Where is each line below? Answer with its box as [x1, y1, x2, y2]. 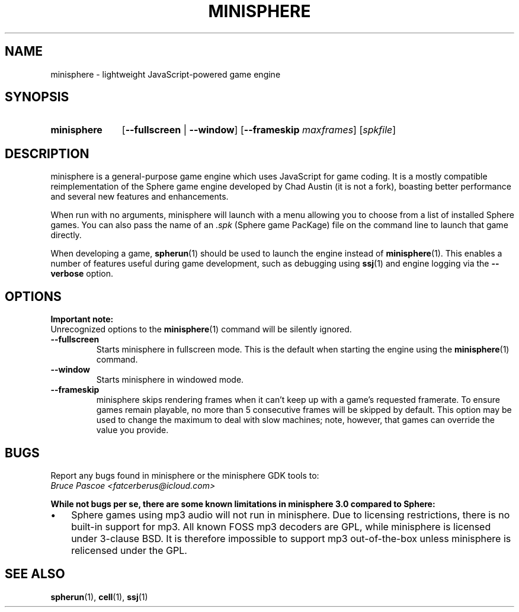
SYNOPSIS [5, 89, 69, 105]
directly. [50, 230, 82, 241]
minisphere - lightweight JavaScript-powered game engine [50, 69, 281, 79]
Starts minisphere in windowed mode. [96, 374, 244, 385]
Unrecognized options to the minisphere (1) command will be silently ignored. [50, 324, 352, 335]
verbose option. [50, 268, 113, 279]
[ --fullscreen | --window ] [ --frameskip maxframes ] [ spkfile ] [121, 124, 396, 136]
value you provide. [96, 425, 169, 435]
